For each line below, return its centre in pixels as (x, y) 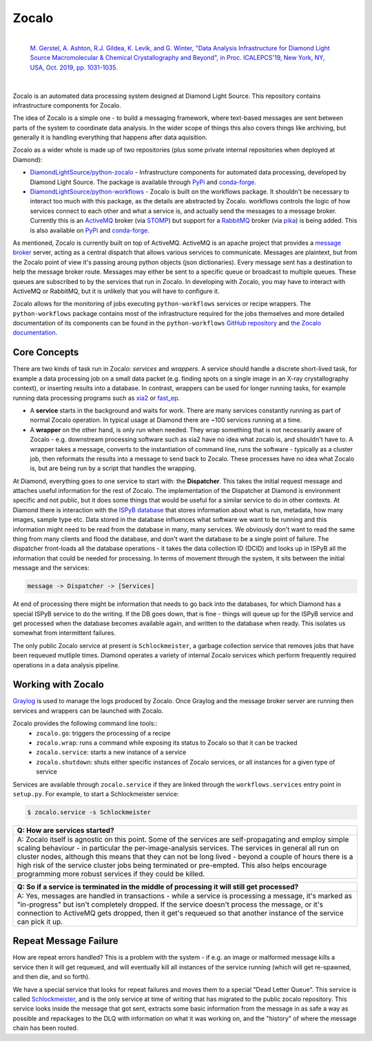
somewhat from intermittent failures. (64, 633)
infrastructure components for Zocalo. (67, 105)
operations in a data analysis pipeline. (66, 665)
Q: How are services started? (66, 830)
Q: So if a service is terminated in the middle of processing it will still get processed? (158, 887)
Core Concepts (46, 353)
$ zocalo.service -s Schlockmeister (89, 812)
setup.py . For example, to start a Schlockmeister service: (96, 794)
